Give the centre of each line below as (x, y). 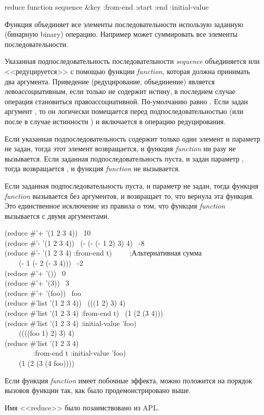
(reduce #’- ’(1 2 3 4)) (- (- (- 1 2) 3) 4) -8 (75, 243)
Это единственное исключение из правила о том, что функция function (115, 206)
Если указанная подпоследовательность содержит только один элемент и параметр (133, 138)
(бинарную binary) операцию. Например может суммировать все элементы (121, 34)
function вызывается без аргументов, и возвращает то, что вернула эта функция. (129, 195)
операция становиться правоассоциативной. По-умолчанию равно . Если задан (126, 101)
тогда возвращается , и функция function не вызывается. (93, 168)
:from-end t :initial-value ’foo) (80, 353)
